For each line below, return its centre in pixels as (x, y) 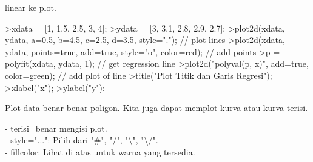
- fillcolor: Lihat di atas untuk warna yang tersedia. (100, 151)
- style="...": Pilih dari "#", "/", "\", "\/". (82, 140)
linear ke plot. (31, 7)
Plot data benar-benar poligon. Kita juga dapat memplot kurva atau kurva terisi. (156, 108)
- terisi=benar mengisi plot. (56, 128)
